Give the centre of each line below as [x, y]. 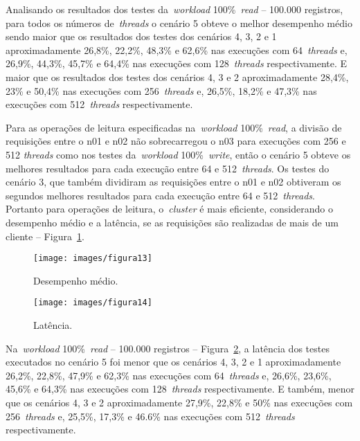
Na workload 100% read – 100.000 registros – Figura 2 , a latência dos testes [168, 348]
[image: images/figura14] [93, 303]
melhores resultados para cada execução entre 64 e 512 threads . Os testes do [168, 168]
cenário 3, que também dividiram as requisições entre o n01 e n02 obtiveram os [173, 182]
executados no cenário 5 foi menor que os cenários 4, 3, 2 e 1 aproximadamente [173, 362]
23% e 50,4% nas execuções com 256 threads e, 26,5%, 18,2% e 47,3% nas [161, 90]
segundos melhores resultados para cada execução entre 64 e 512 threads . [160, 195]
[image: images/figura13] [93, 259]
